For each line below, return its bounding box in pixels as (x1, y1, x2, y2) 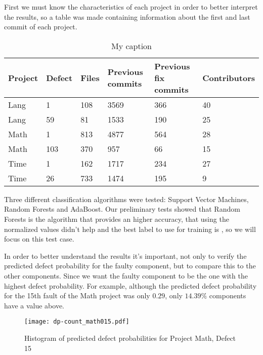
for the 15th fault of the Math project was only (4, 290, 150, 301)
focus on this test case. (4, 233, 74, 244)
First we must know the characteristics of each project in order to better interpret (4, 2, 258, 12)
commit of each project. (4, 21, 77, 32)
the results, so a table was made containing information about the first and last (4, 11, 250, 22)
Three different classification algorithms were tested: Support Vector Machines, (4, 193, 249, 204)
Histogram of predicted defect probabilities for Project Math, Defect (24, 332, 236, 343)
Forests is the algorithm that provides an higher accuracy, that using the (4, 213, 229, 224)
